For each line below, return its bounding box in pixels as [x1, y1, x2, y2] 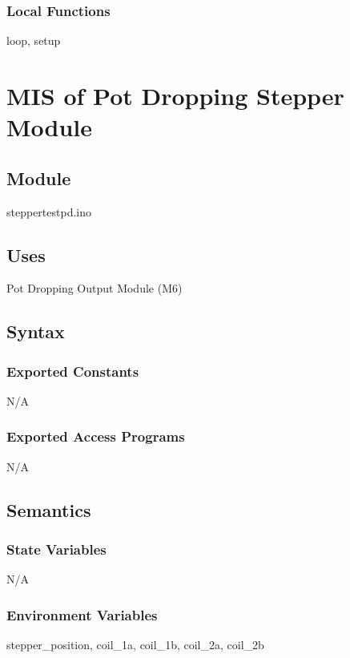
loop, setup [6, 32, 61, 49]
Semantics [6, 497, 91, 522]
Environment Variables [6, 604, 158, 624]
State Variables [6, 539, 107, 559]
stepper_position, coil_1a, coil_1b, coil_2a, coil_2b [6, 636, 264, 653]
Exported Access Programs [6, 426, 185, 446]
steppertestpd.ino [6, 203, 91, 220]
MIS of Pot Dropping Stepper [6, 79, 344, 111]
